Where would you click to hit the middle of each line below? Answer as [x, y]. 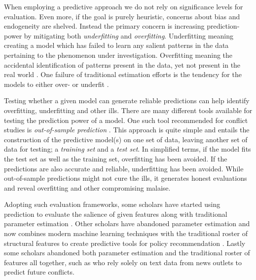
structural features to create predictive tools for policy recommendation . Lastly [125, 243]
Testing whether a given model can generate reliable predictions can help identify [127, 100]
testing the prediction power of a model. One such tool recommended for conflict [126, 120]
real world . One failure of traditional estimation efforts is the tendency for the [123, 74]
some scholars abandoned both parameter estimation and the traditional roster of [127, 253]
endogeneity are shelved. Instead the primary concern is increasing [104, 26]
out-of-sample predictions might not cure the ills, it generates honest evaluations [126, 178]
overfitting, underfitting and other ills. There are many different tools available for [128, 110]
